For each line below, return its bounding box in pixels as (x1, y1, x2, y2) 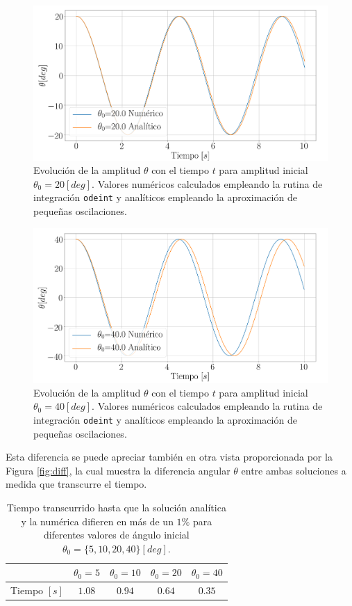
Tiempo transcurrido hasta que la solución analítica (6, 500, 226, 514)
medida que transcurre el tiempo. (6, 477, 147, 491)
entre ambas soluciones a (241, 463, 346, 477)
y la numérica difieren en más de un (21, 513, 174, 528)
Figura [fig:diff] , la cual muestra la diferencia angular (6, 463, 231, 477)
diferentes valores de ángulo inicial (43, 527, 190, 542)
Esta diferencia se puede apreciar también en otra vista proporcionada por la (6, 449, 333, 464)
